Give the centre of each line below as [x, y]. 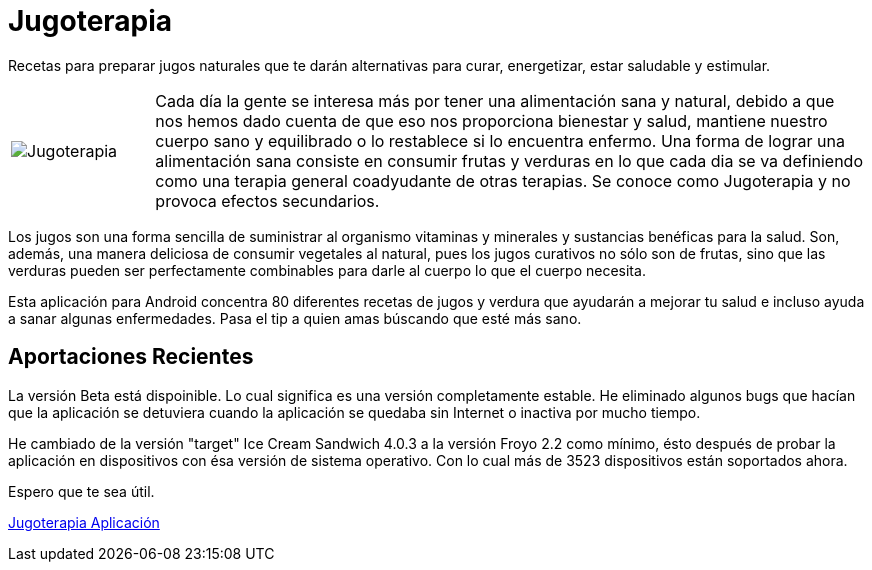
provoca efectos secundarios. [267, 200]
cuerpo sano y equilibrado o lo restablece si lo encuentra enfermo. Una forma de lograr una [500, 140]
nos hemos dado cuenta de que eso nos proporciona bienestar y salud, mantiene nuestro [491, 120]
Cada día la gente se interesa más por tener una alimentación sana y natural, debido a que [495, 100]
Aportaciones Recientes [131, 357]
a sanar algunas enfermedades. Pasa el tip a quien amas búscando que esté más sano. [295, 318]
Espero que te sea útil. [81, 491]
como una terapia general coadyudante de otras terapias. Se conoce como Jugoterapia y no [503, 180]
